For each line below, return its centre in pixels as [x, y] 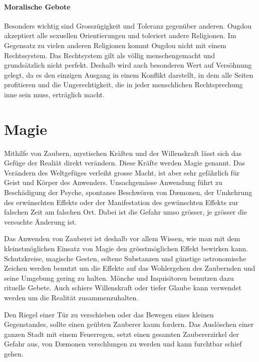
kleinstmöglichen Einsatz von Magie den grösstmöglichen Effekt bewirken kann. [126, 248]
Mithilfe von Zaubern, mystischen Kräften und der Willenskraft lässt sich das [123, 153]
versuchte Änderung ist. [41, 221]
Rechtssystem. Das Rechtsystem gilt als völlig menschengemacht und [110, 55]
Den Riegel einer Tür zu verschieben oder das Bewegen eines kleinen [109, 314]
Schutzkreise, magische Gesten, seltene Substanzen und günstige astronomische [125, 258]
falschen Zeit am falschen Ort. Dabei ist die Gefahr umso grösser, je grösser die [125, 212]
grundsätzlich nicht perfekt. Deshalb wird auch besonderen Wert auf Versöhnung [128, 65]
